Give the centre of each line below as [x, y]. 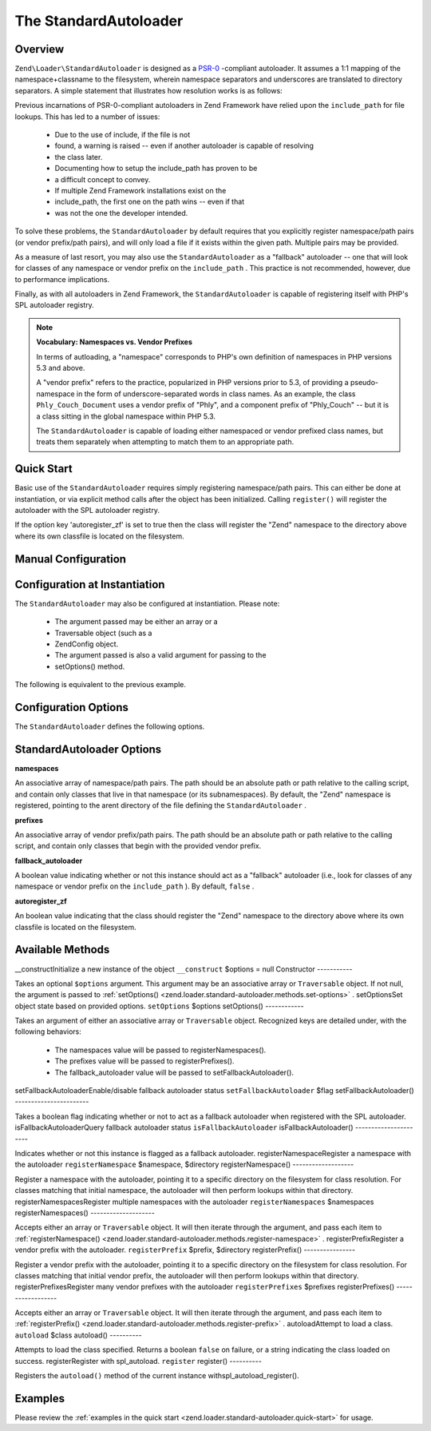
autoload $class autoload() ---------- [79, 1335]
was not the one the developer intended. [121, 213]
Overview [40, 49]
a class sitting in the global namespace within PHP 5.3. [126, 416]
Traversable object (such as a [103, 633]
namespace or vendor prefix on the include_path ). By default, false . [134, 886]
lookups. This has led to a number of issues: [87, 117]
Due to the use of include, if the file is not [123, 135]
